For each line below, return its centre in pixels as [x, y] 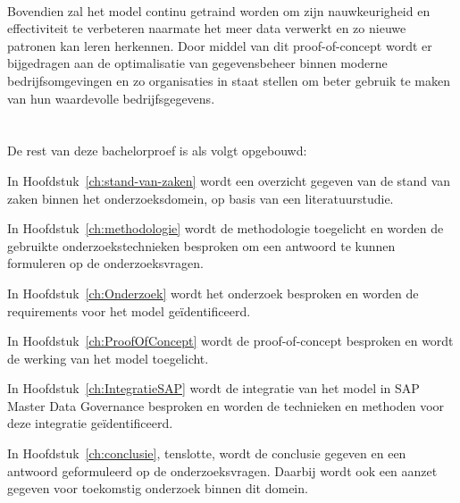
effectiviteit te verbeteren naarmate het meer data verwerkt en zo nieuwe [207, 28]
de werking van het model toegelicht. [108, 358]
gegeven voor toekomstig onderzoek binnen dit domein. [158, 488]
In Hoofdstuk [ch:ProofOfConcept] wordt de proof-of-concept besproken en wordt [230, 341]
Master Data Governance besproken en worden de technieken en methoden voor [226, 405]
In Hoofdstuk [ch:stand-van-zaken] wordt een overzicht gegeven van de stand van [229, 180]
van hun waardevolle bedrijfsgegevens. [111, 98]
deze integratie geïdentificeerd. [90, 423]
